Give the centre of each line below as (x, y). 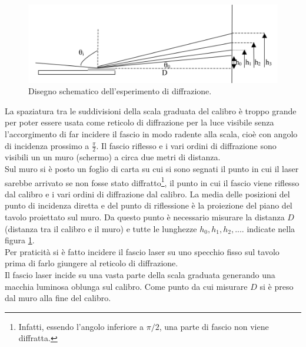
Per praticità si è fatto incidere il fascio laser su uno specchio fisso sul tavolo (142, 251)
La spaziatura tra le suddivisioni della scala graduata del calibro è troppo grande (151, 110)
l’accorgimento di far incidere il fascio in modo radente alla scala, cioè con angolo (151, 133)
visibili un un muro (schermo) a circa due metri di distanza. (113, 157)
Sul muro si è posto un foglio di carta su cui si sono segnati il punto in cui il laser (152, 168)
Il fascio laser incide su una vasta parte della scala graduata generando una (140, 274)
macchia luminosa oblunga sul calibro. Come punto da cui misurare (126, 286)
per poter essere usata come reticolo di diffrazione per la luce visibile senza (139, 122)
